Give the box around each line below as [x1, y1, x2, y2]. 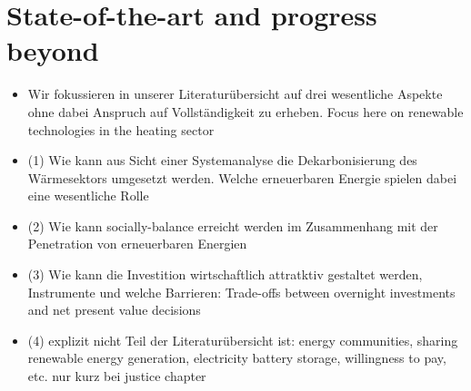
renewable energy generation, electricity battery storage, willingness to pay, [27, 348, 446, 367]
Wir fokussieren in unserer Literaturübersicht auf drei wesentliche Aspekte [27, 84, 443, 103]
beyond [6, 32, 99, 69]
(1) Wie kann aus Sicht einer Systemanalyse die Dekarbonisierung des [27, 151, 417, 170]
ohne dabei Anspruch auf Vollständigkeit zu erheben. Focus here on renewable [27, 102, 464, 121]
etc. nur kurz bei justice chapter [27, 367, 206, 386]
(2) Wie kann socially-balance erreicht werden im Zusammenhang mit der [27, 216, 438, 235]
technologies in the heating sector [27, 120, 215, 139]
